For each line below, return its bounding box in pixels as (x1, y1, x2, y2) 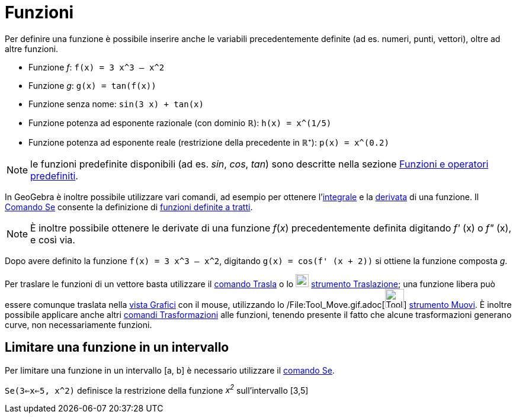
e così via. (30, 233, 75, 246)
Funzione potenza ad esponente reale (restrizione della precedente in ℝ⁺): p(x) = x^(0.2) (28, 137, 389, 147)
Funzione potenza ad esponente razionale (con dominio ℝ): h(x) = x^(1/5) (28, 117, 332, 128)
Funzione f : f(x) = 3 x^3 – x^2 (28, 62, 165, 72)
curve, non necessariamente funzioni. (5, 319, 152, 330)
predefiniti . (30, 169, 78, 182)
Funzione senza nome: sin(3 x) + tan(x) (28, 98, 204, 109)
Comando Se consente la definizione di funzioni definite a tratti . (5, 201, 253, 212)
